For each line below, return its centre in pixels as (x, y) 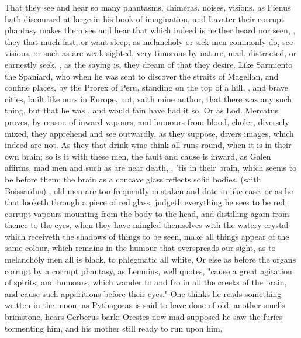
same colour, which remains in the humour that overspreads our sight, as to (140, 248)
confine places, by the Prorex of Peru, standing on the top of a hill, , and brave (146, 87)
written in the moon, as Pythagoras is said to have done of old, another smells (145, 305)
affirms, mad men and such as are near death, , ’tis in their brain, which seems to (151, 168)
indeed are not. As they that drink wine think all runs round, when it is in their (148, 145)
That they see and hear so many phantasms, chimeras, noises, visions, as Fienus (148, 7)
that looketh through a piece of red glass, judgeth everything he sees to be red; (146, 202)
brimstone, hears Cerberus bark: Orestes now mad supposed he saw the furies (144, 317)
